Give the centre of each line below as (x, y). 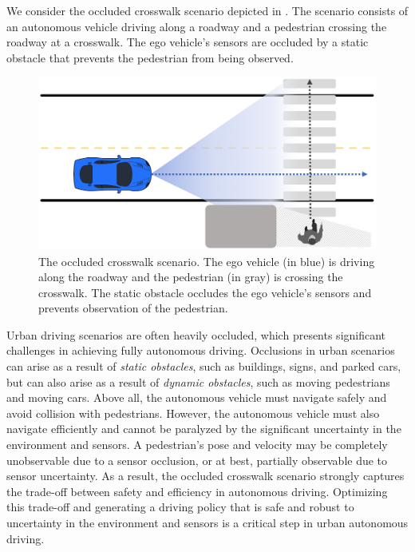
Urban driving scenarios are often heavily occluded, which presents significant (196, 334)
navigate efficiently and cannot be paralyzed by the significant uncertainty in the (204, 429)
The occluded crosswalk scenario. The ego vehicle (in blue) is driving (207, 261)
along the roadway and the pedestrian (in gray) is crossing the (191, 277)
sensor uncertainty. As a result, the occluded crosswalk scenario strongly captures (206, 476)
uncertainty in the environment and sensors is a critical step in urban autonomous (207, 523)
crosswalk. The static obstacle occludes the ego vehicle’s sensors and (205, 292)
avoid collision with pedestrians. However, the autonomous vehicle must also (193, 413)
